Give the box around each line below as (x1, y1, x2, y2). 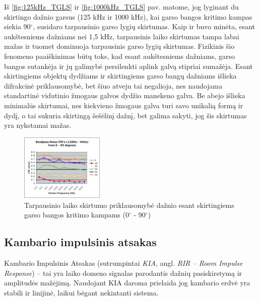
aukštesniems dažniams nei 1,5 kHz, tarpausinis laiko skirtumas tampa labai (4, 31, 239, 41)
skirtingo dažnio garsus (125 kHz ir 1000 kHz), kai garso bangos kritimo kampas (4, 11, 252, 22)
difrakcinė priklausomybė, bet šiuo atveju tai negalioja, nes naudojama (4, 80, 223, 91)
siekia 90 (4, 21, 31, 32)
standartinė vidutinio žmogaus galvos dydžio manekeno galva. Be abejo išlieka (4, 90, 245, 101)
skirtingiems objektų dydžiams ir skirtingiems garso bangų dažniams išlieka (4, 70, 237, 81)
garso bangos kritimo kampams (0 (24, 209, 129, 220)
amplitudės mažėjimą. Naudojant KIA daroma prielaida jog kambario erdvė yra (4, 277, 250, 288)
